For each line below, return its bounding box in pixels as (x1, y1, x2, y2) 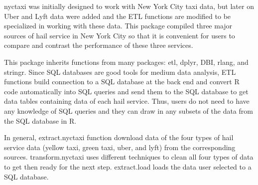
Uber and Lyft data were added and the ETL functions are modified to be (4, 10, 231, 21)
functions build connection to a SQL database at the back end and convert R (4, 76, 240, 87)
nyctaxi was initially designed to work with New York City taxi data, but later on (4, 1, 254, 11)
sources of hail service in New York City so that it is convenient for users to (4, 30, 235, 40)
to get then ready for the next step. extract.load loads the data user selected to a (4, 161, 252, 172)
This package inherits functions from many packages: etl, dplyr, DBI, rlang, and (4, 56, 249, 67)
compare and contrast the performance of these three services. (4, 40, 193, 50)
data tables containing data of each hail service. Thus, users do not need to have (4, 96, 250, 106)
